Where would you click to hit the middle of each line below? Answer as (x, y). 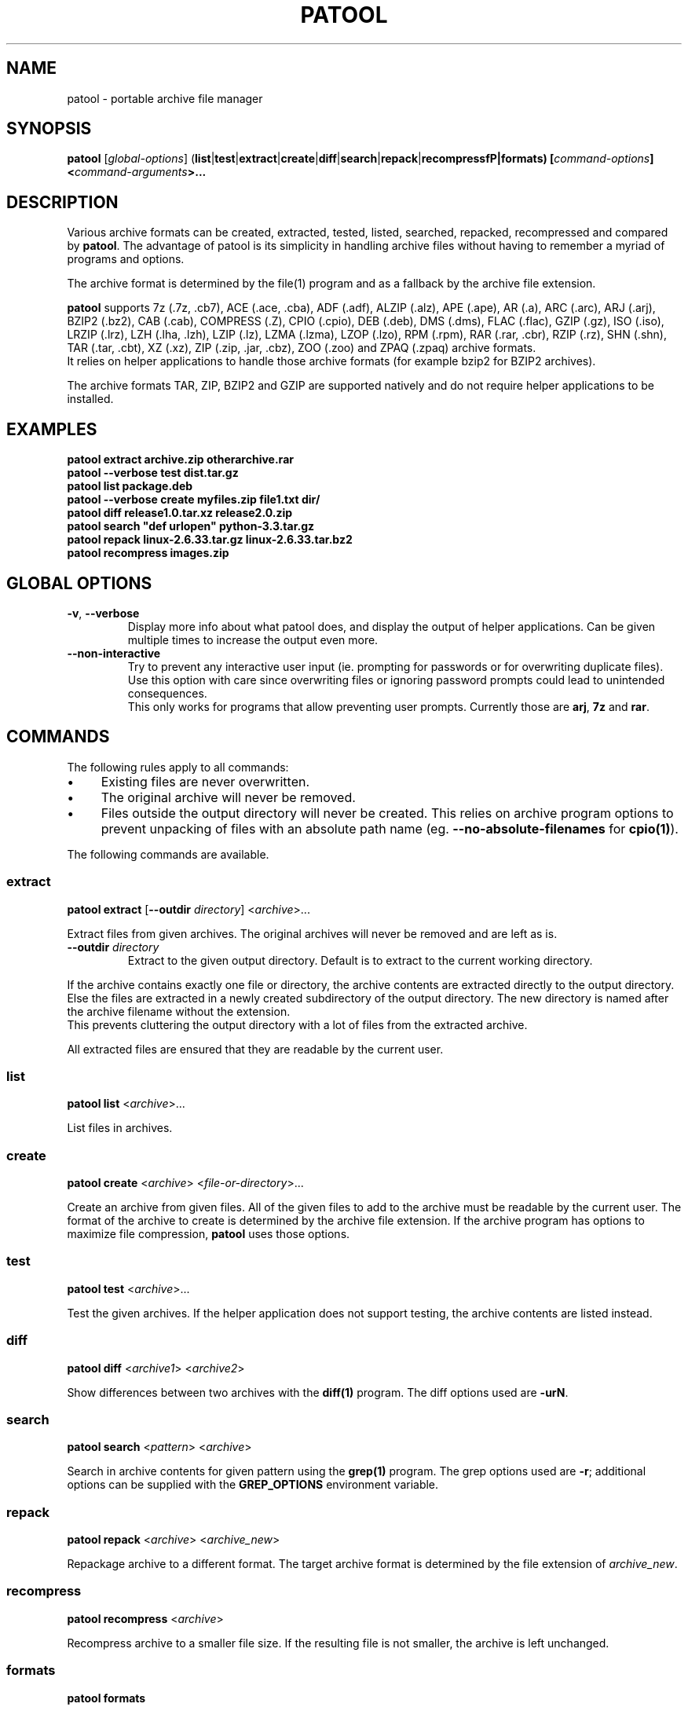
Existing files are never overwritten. (205, 781)
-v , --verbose (103, 613)
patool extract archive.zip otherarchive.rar (180, 460)
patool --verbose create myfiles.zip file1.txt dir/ (194, 500)
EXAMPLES (52, 429)
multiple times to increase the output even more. (253, 639)
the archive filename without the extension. (179, 1011)
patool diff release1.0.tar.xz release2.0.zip (180, 513)
